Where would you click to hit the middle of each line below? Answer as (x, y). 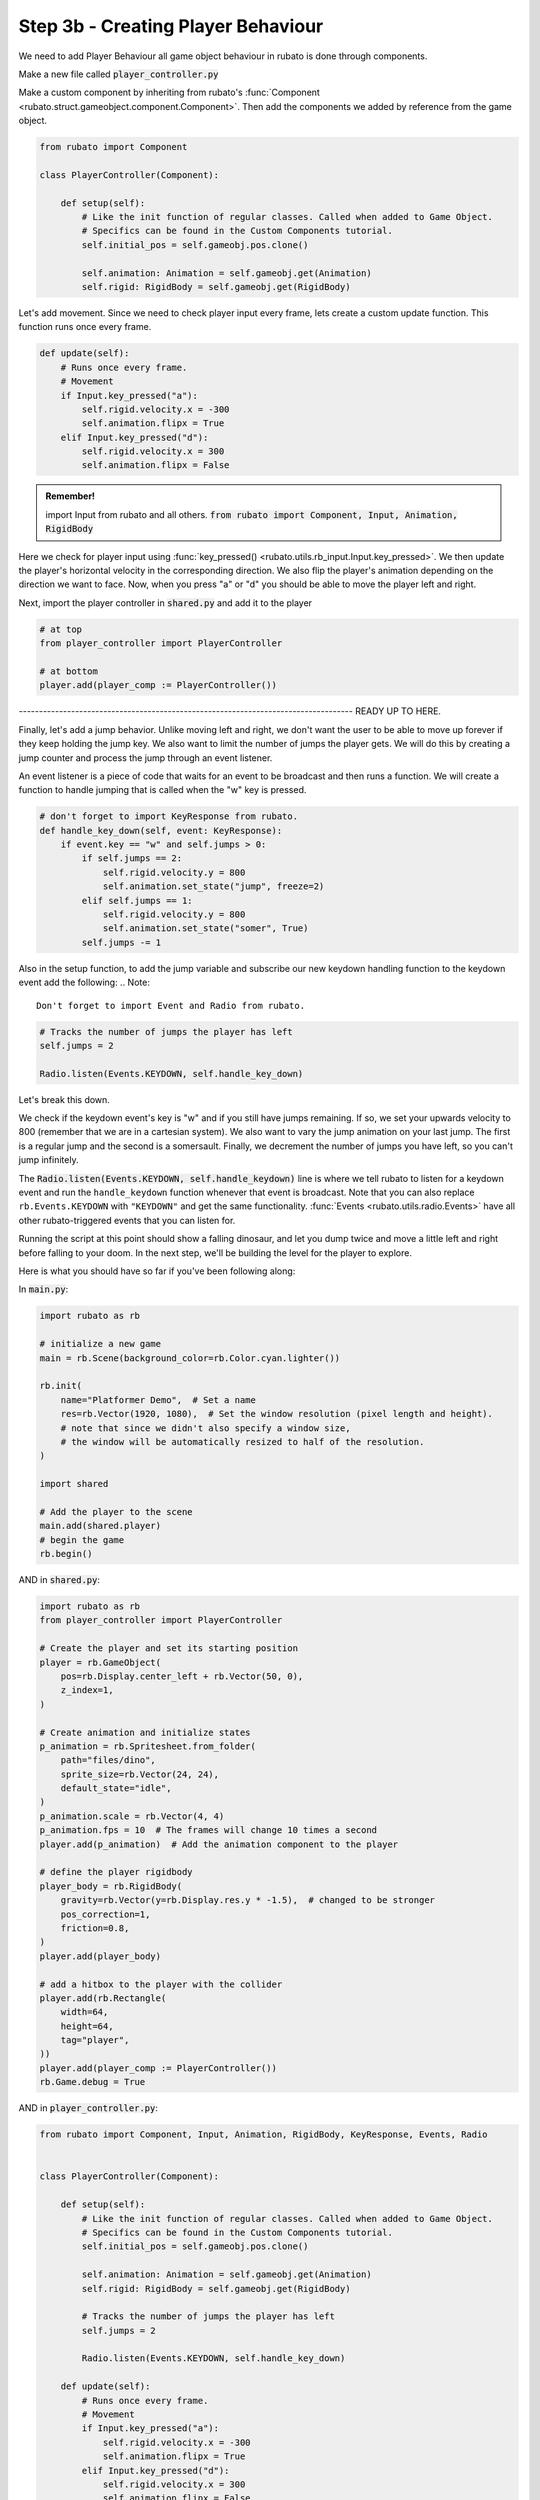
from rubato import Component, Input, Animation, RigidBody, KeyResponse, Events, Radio (264, 2134)
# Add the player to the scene (116, 1511)
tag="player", (95, 2040)
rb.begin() (66, 1554)
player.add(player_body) (100, 1956)
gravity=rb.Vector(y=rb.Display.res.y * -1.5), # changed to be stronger (247, 1900)
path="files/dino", (108, 1760)
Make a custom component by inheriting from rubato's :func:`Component (169, 92)
